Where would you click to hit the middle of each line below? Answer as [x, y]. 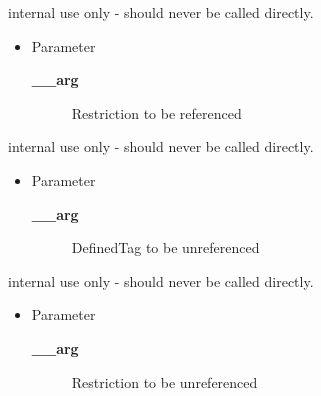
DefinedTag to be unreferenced [165, 247]
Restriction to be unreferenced [164, 381]
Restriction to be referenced [156, 112]
